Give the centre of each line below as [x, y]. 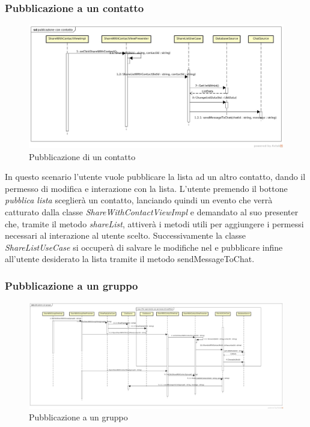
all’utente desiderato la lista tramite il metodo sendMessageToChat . [130, 259]
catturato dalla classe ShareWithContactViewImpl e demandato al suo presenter [152, 211]
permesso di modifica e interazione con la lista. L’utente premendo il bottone [146, 188]
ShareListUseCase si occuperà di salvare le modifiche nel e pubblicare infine [144, 247]
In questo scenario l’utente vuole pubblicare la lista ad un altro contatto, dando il [155, 177]
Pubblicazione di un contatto [82, 156]
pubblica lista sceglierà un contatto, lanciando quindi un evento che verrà [139, 200]
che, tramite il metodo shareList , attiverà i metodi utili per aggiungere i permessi [154, 223]
